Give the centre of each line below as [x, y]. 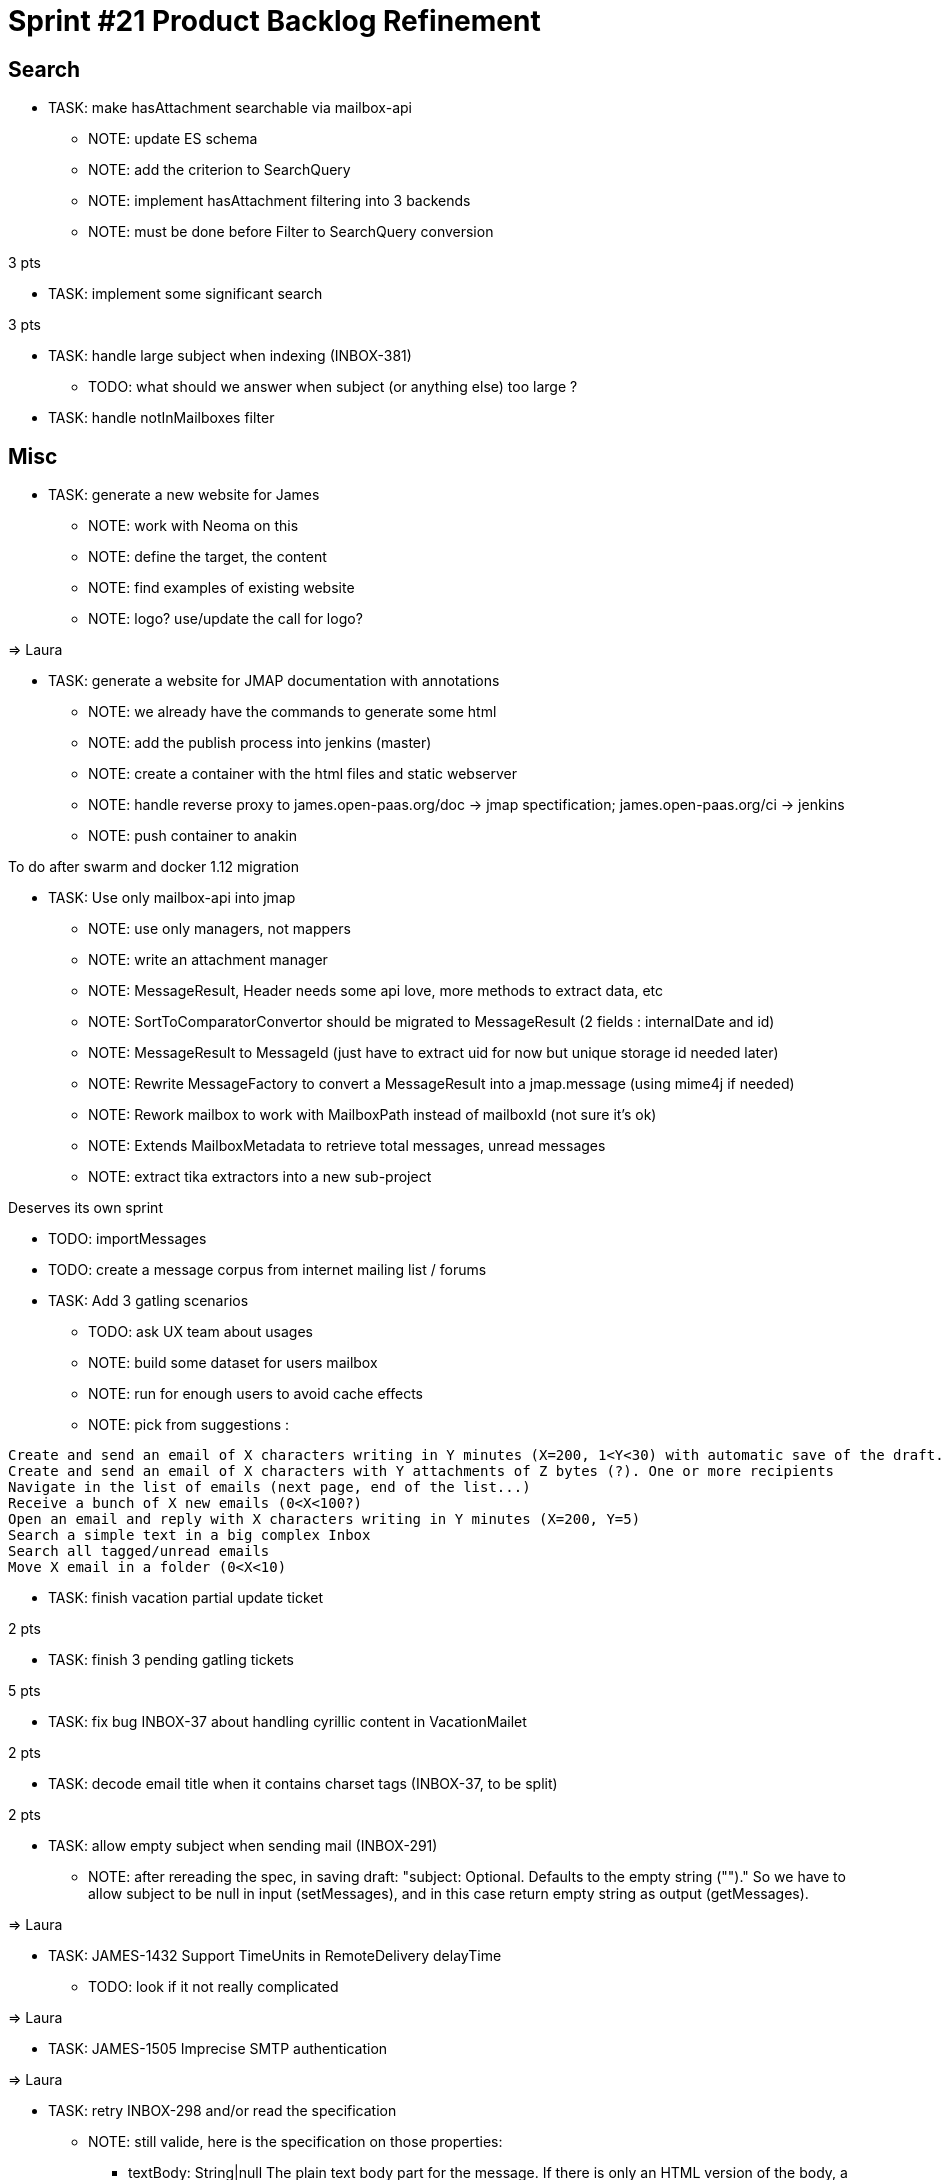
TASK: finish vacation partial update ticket [186, 1598]
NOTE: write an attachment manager [208, 960]
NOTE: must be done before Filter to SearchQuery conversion [291, 232]
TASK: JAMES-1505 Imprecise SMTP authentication [218, 2049]
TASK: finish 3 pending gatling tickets [171, 1660]
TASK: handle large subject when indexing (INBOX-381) [230, 356]
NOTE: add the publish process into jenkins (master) [260, 743]
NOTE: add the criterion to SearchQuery [219, 170]
